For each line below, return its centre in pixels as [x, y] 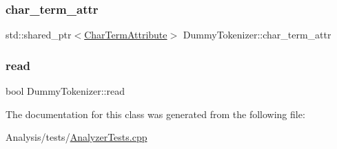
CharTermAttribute [126, 35]
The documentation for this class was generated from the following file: [155, 114]
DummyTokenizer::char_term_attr [257, 35]
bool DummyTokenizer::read [65, 91]
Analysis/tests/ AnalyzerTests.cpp [76, 137]
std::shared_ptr [39, 35]
